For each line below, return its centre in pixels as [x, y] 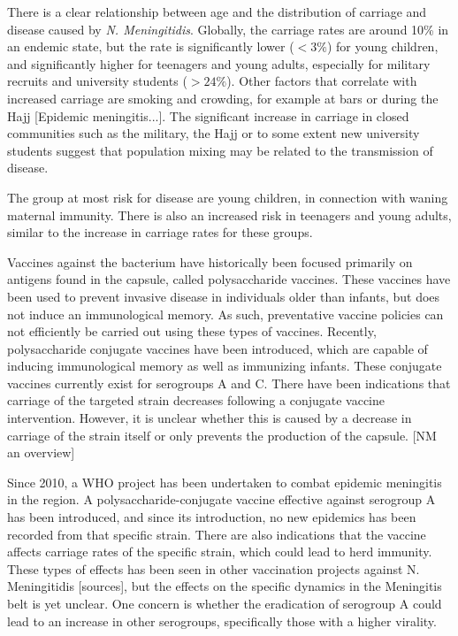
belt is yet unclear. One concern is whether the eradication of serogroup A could [225, 603]
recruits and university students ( [97, 81]
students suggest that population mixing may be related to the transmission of [220, 150]
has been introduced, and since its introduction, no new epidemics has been [212, 517]
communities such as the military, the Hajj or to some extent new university [214, 133]
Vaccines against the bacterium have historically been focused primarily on [210, 261]
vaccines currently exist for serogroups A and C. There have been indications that [229, 383]
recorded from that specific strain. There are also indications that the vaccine [217, 534]
